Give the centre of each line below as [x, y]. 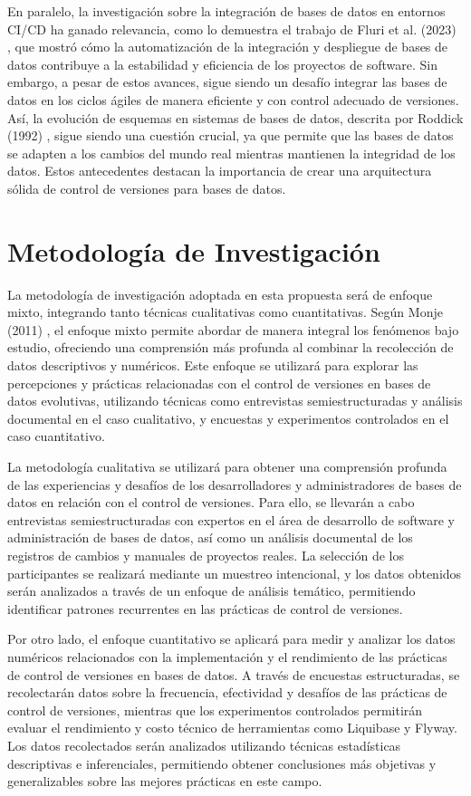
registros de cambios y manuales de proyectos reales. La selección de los [206, 555]
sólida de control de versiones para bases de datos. [147, 188]
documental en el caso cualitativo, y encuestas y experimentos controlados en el [228, 418]
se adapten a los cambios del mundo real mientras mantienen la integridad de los [231, 153]
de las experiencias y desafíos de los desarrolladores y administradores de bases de [235, 484]
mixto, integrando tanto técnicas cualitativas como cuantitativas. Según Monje [225, 312]
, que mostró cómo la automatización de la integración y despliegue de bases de [228, 47]
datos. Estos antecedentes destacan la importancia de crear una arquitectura [220, 171]
